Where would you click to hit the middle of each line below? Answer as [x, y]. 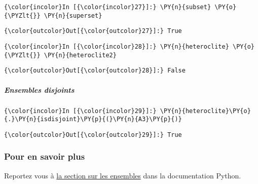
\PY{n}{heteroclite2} [80, 55]
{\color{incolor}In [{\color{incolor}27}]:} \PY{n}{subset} [108, 7]
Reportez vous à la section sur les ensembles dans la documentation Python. [123, 175]
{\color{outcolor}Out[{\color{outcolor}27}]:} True [93, 31]
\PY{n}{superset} [73, 15]
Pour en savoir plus [45, 156]
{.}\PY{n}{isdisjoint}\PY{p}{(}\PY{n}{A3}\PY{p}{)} [93, 119]
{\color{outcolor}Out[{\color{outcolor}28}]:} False [95, 71]
